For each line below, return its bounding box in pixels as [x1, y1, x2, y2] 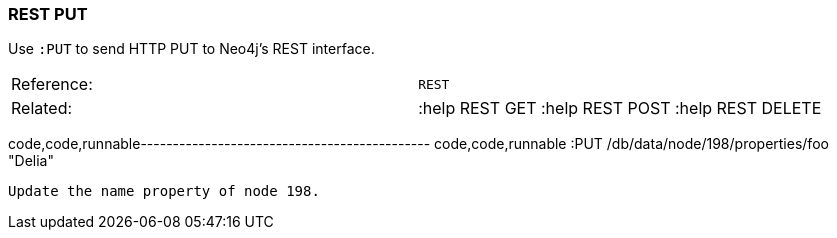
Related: [11, 98, 73, 119]
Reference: [11, 74, 93, 95]
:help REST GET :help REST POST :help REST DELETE [418, 98, 822, 119]
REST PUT [8, 4, 88, 24]
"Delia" [8, 152, 54, 170]
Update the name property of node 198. [8, 183, 320, 200]
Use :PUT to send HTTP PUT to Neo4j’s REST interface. [8, 40, 375, 58]
